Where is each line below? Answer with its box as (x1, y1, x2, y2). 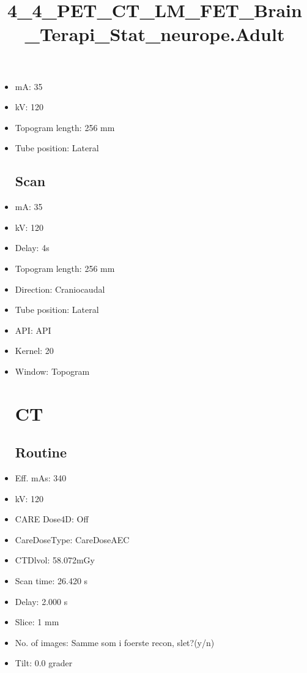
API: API (15, 323, 51, 336)
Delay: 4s (15, 241, 50, 254)
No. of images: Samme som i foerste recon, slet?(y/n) (15, 636, 215, 649)
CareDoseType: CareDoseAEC (15, 533, 130, 546)
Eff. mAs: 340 (15, 472, 67, 484)
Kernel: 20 (15, 344, 54, 357)
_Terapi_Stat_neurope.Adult (24, 21, 285, 47)
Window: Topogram (15, 364, 90, 377)
